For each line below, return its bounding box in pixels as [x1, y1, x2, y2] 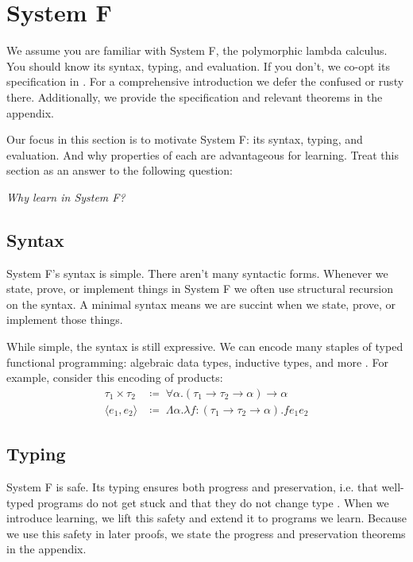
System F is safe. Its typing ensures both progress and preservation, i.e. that [6, 479, 378, 495]
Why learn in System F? [6, 188, 125, 205]
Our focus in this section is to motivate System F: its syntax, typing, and [6, 131, 363, 148]
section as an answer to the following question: [6, 162, 233, 179]
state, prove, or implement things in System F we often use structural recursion [6, 280, 393, 297]
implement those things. [6, 311, 123, 328]
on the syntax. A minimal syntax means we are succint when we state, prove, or [6, 295, 396, 312]
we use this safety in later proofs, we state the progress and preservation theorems [6, 525, 406, 541]
